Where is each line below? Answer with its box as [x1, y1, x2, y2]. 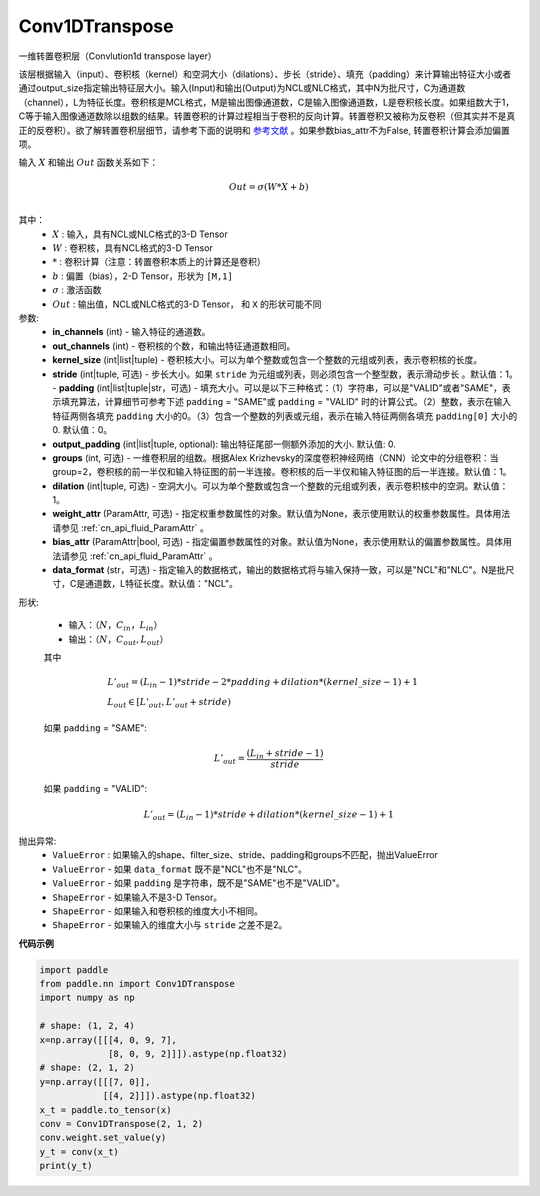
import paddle [39, 964, 109, 975]
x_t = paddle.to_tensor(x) [39, 1104, 172, 1115]
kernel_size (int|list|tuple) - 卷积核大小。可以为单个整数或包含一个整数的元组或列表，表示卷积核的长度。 [52, 354, 483, 366]
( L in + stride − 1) [246, 747, 324, 761]
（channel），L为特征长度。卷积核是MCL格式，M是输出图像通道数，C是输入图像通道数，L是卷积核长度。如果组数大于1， [18, 96, 515, 108]
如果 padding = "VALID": [43, 783, 148, 795]
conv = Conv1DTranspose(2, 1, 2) [39, 1118, 204, 1129]
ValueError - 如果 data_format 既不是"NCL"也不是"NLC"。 [52, 863, 308, 875]
